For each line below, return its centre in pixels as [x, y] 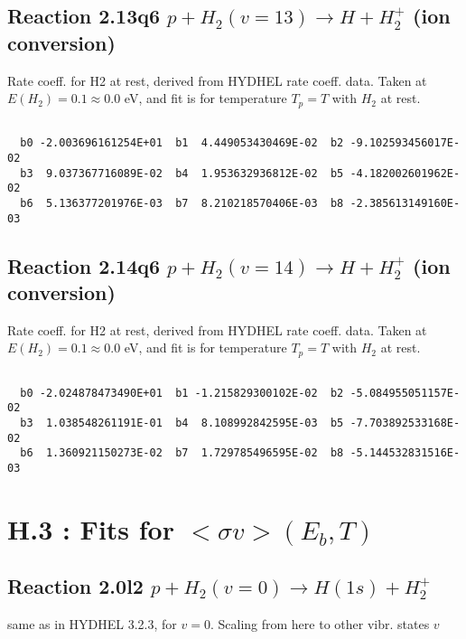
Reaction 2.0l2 [75, 586]
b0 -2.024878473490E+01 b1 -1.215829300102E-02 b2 [182, 393]
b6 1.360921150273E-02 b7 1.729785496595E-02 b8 [182, 453]
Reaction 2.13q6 [84, 16]
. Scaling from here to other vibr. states [320, 624]
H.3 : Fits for [91, 528]
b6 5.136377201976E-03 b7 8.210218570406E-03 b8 [182, 203]
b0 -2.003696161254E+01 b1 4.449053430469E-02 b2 [182, 143]
